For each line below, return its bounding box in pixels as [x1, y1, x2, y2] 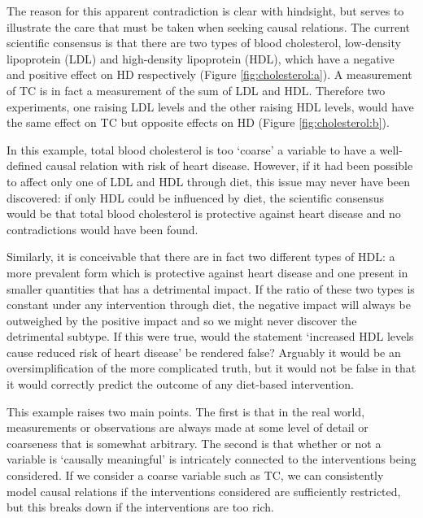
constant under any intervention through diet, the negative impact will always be [7, 296, 411, 313]
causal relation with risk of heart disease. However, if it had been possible [46, 157, 413, 174]
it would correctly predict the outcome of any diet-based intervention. [7, 376, 354, 393]
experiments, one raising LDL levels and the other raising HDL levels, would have [7, 98, 414, 115]
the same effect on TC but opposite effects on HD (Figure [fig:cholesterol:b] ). [7, 114, 390, 131]
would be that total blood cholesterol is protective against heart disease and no [7, 205, 401, 222]
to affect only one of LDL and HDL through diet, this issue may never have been [7, 172, 410, 189]
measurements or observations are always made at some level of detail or [7, 419, 368, 436]
